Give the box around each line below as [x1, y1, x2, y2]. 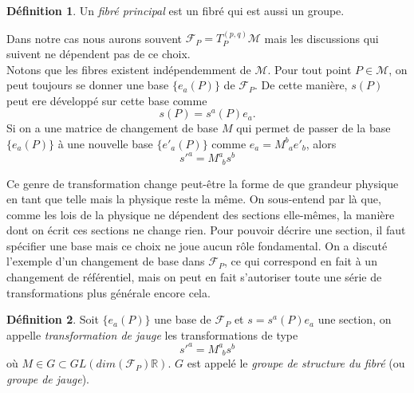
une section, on [317, 311, 392, 328]
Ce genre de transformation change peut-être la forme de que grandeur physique [6, 175, 399, 191]
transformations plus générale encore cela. [6, 284, 211, 301]
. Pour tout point [267, 61, 352, 77]
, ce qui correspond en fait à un [224, 253, 377, 269]
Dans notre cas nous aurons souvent [6, 29, 182, 46]
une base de [154, 311, 211, 328]
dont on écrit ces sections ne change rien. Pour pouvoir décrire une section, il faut [6, 222, 406, 238]
